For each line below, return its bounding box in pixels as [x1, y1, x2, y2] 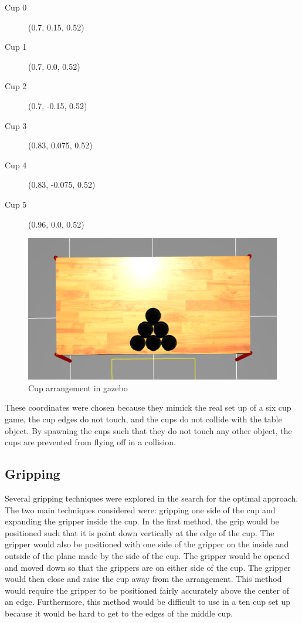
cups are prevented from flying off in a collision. [5, 436, 176, 448]
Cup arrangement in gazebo [28, 381, 128, 394]
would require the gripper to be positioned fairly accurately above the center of [5, 584, 289, 596]
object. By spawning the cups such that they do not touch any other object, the [5, 424, 292, 436]
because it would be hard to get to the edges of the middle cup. [5, 607, 233, 619]
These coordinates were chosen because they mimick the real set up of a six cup [5, 401, 291, 414]
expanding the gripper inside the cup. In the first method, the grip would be [5, 515, 279, 527]
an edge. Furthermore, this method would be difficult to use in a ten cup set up [5, 595, 291, 608]
